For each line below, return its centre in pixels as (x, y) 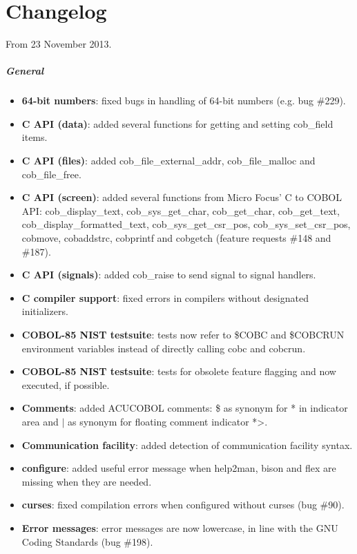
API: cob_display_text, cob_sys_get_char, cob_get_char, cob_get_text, (181, 210)
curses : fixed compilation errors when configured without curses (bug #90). (183, 505)
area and (40, 421)
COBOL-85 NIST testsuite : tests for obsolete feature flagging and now (179, 371)
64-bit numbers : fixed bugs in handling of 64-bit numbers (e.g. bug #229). (184, 101)
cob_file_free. (51, 174)
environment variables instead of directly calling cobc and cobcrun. (164, 348)
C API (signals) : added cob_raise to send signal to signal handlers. (169, 275)
